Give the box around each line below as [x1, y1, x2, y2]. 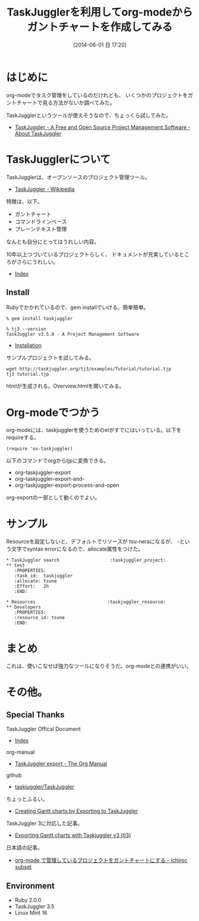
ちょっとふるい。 [6, 796, 48, 803]
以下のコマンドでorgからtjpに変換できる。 [6, 457, 109, 464]
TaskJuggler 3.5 [14, 903, 55, 910]
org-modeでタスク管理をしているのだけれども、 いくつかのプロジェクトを [6, 91, 188, 98]
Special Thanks [6, 709, 65, 719]
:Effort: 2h [14, 583, 49, 589]
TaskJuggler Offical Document [6, 725, 81, 733]
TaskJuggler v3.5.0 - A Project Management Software [6, 332, 140, 338]
